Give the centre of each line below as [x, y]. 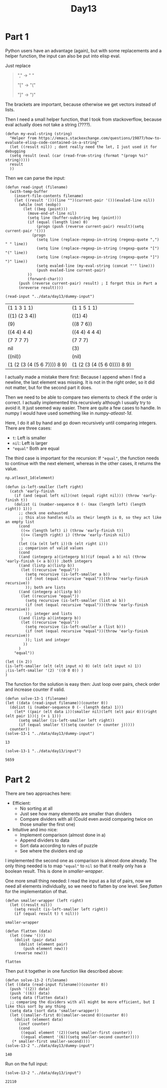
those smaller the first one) [48, 824]
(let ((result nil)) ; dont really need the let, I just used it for [83, 147]
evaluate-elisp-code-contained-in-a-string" [52, 142]
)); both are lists [45, 587]
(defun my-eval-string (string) [39, 134]
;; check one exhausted [43, 513]
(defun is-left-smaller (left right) [44, 487]
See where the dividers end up [51, 851]
